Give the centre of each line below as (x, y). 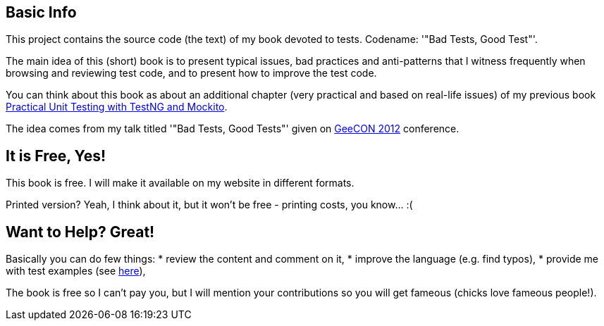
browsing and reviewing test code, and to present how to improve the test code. (191, 73)
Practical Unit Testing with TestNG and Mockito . (117, 107)
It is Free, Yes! (56, 156)
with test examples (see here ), (76, 271)
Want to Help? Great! (80, 232)
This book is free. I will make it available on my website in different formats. (180, 183)
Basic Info (41, 12)
